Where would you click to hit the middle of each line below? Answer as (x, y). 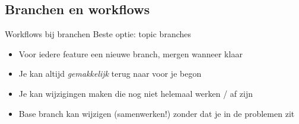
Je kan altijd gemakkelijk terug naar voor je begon (110, 74)
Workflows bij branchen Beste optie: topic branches (98, 34)
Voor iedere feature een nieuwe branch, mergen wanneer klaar (131, 53)
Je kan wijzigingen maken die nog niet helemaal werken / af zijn (136, 93)
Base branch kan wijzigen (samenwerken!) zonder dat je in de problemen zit (157, 113)
